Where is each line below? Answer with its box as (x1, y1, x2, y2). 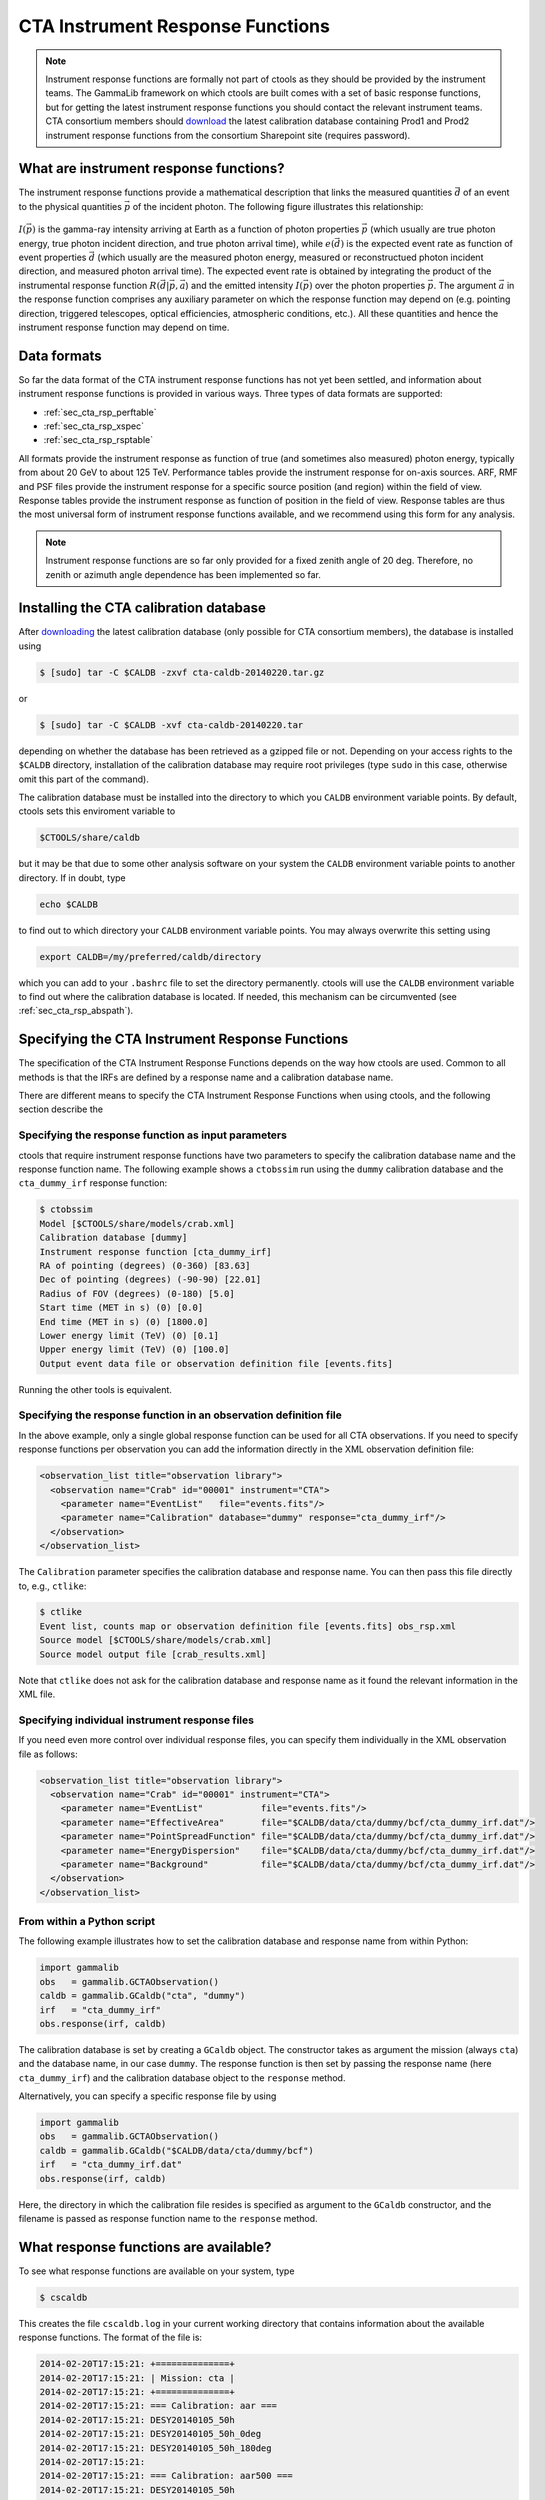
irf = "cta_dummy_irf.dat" (39, 2159, 183, 2170)
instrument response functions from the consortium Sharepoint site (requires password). (45, 129, 411, 141)
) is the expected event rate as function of (340, 237, 514, 249)
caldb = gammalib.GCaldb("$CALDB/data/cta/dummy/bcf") (39, 2145, 314, 2156)
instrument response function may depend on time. (18, 321, 230, 333)
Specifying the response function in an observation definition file (18, 1408, 342, 1422)
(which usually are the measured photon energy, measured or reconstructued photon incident (96, 251, 484, 263)
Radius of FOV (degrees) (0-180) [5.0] (39, 1288, 235, 1299)
